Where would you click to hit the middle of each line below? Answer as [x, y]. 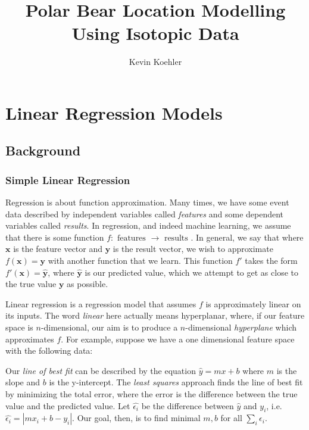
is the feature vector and [58, 249]
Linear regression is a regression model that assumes [101, 303]
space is [19, 327]
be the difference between [188, 405]
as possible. [88, 284]
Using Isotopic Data [155, 33]
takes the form [271, 261]
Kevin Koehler [155, 62]
